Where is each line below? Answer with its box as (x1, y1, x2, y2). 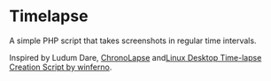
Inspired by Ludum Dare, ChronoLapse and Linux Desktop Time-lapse (9, 52, 262, 63)
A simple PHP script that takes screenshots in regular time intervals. (9, 35, 257, 46)
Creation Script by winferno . (9, 62, 112, 72)
